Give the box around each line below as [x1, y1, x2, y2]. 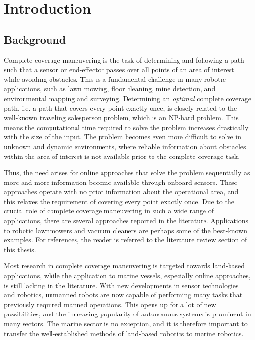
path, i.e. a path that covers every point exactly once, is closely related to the [4, 103, 237, 113]
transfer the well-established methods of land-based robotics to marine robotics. [4, 328, 244, 338]
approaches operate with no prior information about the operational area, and [4, 186, 239, 197]
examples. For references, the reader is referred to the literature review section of [4, 235, 247, 245]
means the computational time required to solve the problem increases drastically [4, 122, 249, 132]
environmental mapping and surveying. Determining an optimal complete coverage [4, 93, 251, 103]
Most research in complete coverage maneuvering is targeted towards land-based [4, 261, 245, 271]
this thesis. [4, 244, 36, 254]
